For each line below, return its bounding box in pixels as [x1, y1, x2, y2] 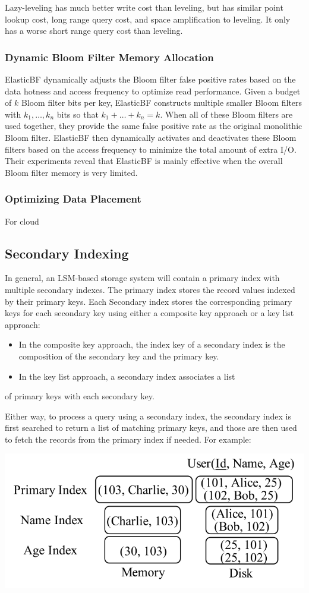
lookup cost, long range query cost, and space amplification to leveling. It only [5, 12, 291, 25]
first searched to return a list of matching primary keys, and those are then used [5, 421, 297, 434]
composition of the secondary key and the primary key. [18, 349, 219, 362]
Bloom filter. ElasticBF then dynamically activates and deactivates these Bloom [5, 131, 297, 143]
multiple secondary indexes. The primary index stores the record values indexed [5, 283, 295, 295]
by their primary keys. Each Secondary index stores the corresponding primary [5, 295, 292, 307]
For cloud [5, 215, 39, 227]
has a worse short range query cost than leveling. [5, 24, 183, 37]
